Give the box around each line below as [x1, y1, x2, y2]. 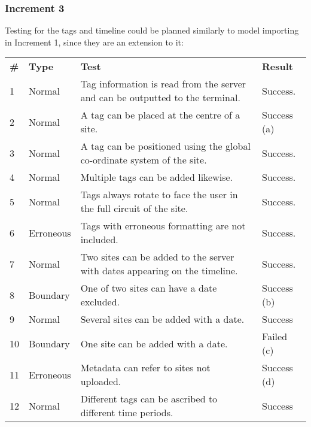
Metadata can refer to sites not [80, 361, 211, 375]
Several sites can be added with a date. [80, 312, 245, 326]
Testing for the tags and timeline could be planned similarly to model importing [5, 24, 299, 37]
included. [80, 232, 118, 247]
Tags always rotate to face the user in [80, 187, 238, 202]
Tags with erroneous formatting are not [80, 219, 246, 233]
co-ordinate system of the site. [80, 153, 207, 167]
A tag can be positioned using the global [80, 139, 251, 153]
